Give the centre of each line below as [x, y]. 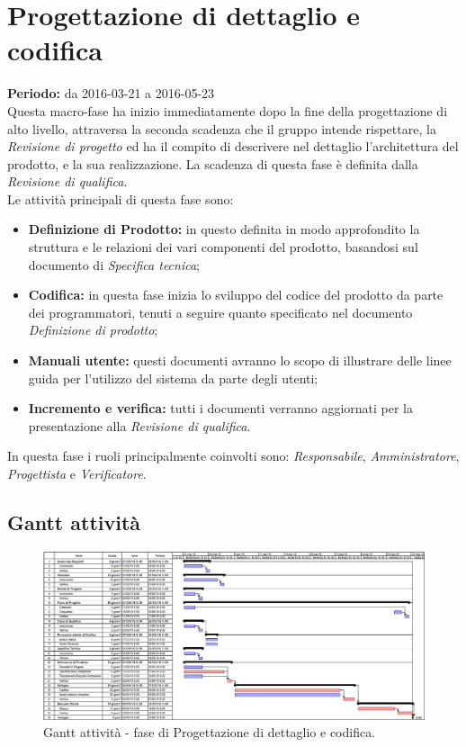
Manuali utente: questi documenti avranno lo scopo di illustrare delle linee [240, 360]
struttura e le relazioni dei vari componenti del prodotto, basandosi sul [223, 247]
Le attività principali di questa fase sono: [121, 198]
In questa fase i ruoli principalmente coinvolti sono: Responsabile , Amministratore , [233, 456]
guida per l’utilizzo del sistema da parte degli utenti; [173, 378]
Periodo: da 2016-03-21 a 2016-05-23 [111, 93]
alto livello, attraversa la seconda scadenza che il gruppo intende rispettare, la [222, 128]
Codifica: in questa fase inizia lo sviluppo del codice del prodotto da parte [236, 295]
